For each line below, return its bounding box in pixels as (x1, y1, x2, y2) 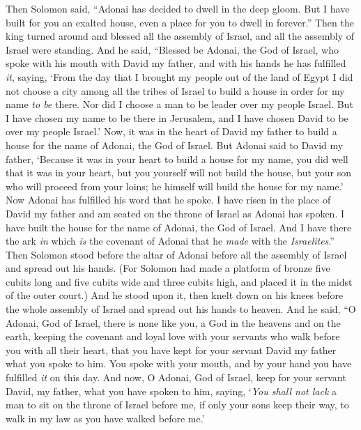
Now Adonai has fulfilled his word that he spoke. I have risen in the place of (6, 192, 331, 207)
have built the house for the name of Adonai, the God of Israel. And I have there (6, 220, 352, 234)
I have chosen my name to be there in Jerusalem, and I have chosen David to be (6, 110, 348, 125)
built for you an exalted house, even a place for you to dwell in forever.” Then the (6, 15, 354, 29)
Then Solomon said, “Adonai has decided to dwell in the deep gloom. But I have (6, 1, 350, 15)
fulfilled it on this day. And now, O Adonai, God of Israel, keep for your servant (6, 370, 346, 385)
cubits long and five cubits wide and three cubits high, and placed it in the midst (6, 274, 353, 289)
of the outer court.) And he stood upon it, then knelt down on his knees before (6, 288, 344, 302)
